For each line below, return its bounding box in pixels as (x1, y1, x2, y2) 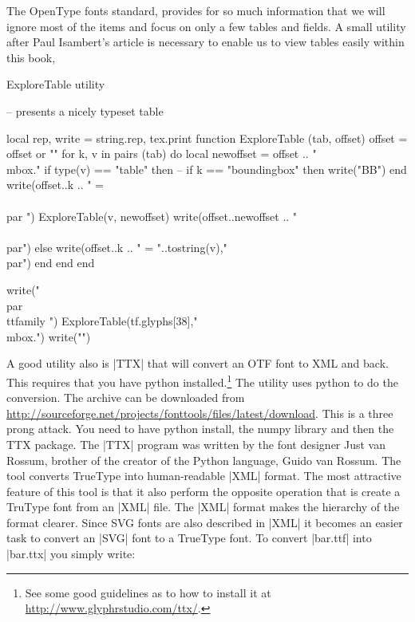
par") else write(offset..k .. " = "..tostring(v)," (6, 238, 227, 255)
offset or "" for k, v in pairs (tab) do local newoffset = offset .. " (6, 145, 317, 162)
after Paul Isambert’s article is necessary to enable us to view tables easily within (6, 33, 405, 50)
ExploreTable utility (6, 76, 105, 93)
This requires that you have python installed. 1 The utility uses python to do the (6, 371, 398, 390)
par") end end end (6, 254, 95, 271)
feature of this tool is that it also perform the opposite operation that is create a (6, 482, 401, 499)
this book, (6, 49, 56, 65)
